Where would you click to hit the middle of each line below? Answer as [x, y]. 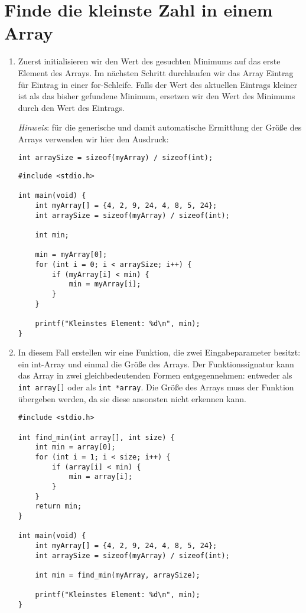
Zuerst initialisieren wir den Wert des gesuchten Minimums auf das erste [149, 61]
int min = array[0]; [75, 447]
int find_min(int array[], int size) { [96, 437]
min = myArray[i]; [105, 284]
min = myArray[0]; [71, 255]
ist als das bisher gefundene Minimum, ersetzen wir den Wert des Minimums [157, 96]
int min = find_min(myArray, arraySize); [118, 575]
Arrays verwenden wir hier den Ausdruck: [93, 138]
